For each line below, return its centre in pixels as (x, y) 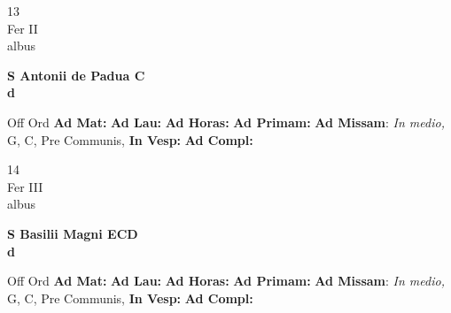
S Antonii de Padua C (76, 75)
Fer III (25, 186)
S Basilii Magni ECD (73, 233)
